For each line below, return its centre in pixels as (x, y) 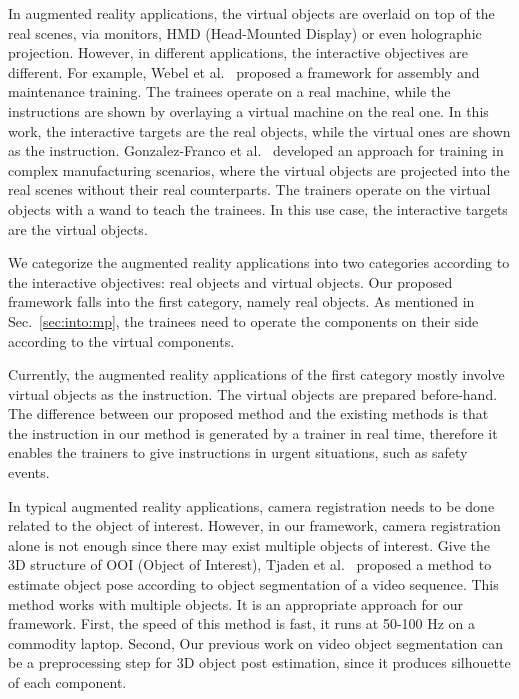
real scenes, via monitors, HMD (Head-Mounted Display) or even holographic (245, 32)
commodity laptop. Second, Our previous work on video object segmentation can (255, 642)
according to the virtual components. (121, 340)
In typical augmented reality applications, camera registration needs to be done (251, 505)
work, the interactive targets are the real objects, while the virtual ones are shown (259, 130)
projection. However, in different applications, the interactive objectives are (238, 52)
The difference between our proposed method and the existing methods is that (248, 413)
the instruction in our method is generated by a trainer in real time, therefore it (253, 432)
